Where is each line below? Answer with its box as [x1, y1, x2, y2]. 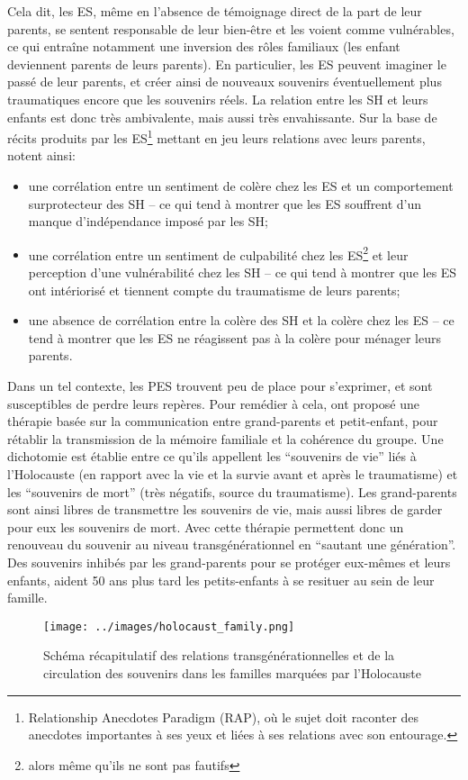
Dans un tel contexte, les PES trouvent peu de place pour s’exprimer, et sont [7, 376, 433, 395]
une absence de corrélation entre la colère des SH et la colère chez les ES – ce [28, 311, 454, 330]
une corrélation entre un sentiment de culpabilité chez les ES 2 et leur [28, 242, 409, 264]
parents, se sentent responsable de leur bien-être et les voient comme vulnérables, [7, 19, 454, 38]
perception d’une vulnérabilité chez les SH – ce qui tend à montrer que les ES [28, 263, 457, 282]
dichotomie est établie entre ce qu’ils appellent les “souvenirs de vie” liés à [7, 447, 417, 466]
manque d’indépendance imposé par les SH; [28, 212, 269, 231]
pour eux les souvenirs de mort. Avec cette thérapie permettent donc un [7, 517, 404, 536]
